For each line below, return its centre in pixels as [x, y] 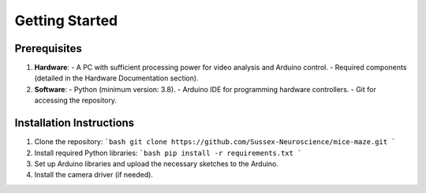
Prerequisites [48, 48]
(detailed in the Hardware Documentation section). [116, 78]
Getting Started [66, 20]
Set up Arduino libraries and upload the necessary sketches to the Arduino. [157, 163]
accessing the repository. [76, 100]
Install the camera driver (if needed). [94, 175]
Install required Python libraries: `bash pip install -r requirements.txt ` [168, 153]
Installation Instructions [75, 123]
